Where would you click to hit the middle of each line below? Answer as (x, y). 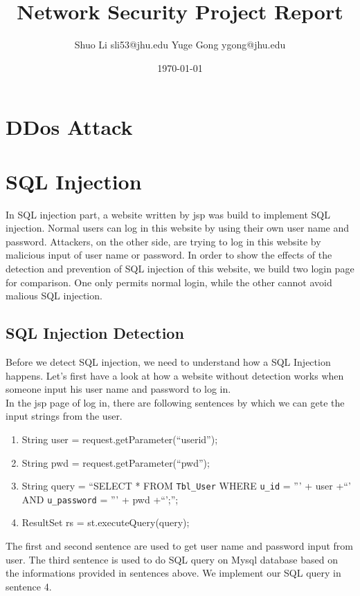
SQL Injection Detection (95, 333)
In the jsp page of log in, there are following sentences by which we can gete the (175, 402)
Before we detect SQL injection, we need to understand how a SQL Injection (168, 361)
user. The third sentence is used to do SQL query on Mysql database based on (172, 559)
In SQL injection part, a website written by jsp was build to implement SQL (168, 214)
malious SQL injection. (54, 296)
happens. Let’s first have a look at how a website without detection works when (175, 375)
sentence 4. (29, 586)
